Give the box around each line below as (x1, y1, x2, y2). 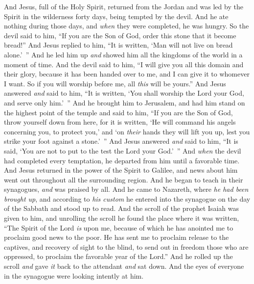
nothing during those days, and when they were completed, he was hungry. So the (4, 21, 249, 31)
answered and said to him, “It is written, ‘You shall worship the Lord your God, (4, 88, 244, 98)
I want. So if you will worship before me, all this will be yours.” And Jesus (4, 78, 226, 88)
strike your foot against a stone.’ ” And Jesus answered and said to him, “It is (4, 136, 238, 146)
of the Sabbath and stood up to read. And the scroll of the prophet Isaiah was (4, 203, 239, 213)
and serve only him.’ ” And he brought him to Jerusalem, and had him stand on (4, 97, 245, 107)
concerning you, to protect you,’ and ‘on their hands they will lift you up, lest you (4, 126, 250, 136)
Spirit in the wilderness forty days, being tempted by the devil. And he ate (4, 11, 229, 21)
